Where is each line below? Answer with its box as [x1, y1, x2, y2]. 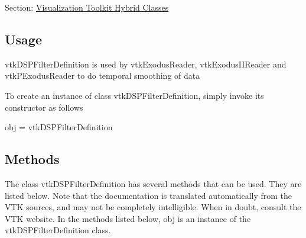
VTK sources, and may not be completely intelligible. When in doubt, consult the [5, 201, 301, 213]
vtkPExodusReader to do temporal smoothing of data [5, 69, 200, 82]
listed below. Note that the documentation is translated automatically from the [5, 189, 292, 201]
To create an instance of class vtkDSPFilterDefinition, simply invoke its [5, 89, 264, 101]
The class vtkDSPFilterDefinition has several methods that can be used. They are [5, 177, 302, 189]
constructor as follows [5, 101, 83, 113]
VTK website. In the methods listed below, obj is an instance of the [5, 212, 251, 224]
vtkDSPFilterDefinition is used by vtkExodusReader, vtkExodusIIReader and [5, 57, 287, 70]
